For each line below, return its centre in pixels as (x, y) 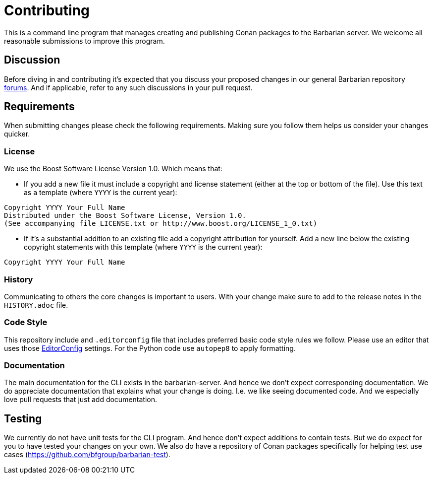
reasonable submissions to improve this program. (84, 41)
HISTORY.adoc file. (36, 305)
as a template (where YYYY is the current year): (101, 193)
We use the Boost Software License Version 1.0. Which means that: (113, 169)
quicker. (17, 134)
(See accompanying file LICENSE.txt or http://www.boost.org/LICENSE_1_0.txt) (161, 224)
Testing (23, 418)
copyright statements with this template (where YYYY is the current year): (143, 247)
